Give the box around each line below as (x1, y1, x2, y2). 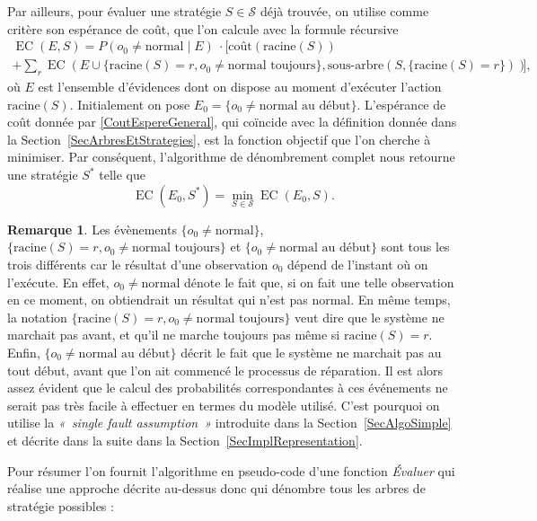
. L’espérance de (357, 94, 446, 113)
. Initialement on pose (69, 94, 190, 113)
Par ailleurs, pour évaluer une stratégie (7, 2, 222, 20)
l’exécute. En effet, (7, 272, 110, 291)
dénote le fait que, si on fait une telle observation (184, 272, 454, 291)
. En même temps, (350, 290, 451, 309)
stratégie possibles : (7, 496, 114, 515)
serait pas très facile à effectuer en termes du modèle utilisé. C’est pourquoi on (7, 395, 440, 414)
